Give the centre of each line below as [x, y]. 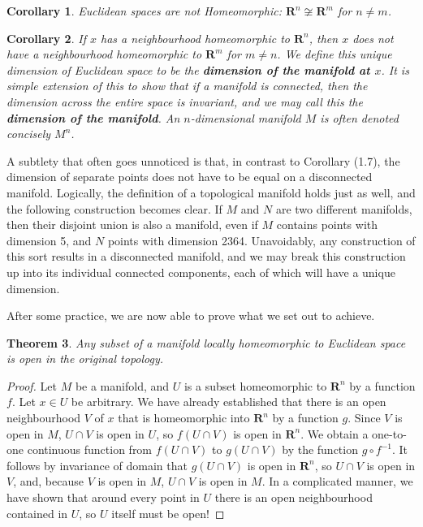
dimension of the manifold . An [93, 117]
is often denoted [359, 117]
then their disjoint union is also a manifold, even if [132, 225]
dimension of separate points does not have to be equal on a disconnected [190, 177]
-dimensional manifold [246, 117]
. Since [364, 418]
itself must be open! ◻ [168, 513]
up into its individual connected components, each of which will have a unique [201, 272]
